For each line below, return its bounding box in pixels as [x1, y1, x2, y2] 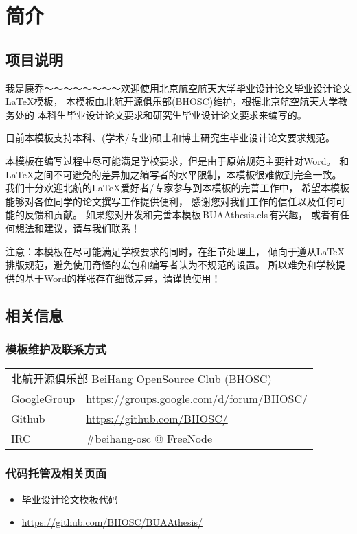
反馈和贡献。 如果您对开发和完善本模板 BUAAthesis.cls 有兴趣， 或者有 [24, 207, 340, 222]
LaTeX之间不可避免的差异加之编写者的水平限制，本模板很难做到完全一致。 [5, 167, 342, 181]
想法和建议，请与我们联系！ [14, 220, 140, 235]
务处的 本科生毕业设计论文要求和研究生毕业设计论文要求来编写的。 [5, 107, 307, 121]
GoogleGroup [11, 391, 76, 407]
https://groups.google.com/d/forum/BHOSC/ [86, 391, 308, 407]
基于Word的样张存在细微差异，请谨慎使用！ [24, 270, 221, 285]
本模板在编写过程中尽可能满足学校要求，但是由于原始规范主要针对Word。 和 [5, 153, 349, 167]
